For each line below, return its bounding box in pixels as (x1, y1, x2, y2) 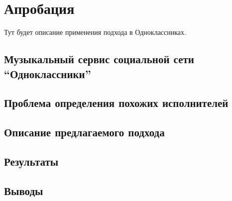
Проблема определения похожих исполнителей (4, 95, 229, 110)
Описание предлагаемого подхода (4, 124, 165, 140)
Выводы (4, 183, 43, 198)
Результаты (4, 153, 59, 169)
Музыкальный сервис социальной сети (4, 51, 194, 67)
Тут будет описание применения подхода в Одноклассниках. (4, 27, 186, 37)
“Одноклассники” (4, 66, 91, 81)
